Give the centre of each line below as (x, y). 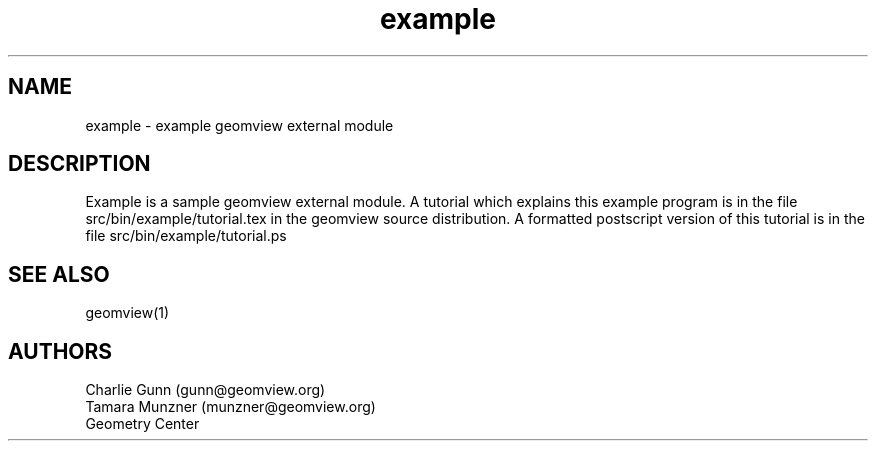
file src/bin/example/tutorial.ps (186, 236)
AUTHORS (60, 351)
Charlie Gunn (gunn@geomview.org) (205, 390)
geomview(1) (127, 313)
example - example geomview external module (239, 125)
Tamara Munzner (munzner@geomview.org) (230, 407)
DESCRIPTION (79, 164)
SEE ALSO (59, 274)
